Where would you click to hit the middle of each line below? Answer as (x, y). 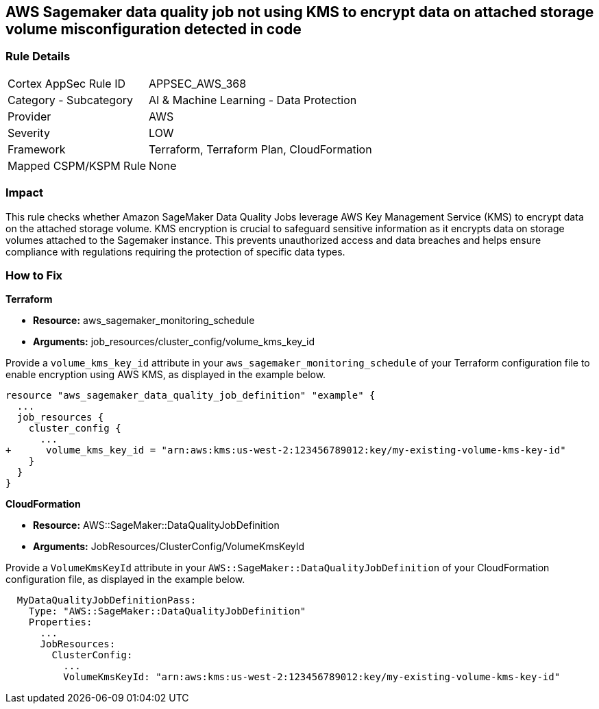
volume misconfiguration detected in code (154, 29)
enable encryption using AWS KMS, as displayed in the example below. (166, 375)
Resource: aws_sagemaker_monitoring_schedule (144, 321)
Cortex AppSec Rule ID (67, 83)
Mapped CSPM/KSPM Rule (77, 165)
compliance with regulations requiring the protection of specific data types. (175, 251)
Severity (29, 133)
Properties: (60, 622)
